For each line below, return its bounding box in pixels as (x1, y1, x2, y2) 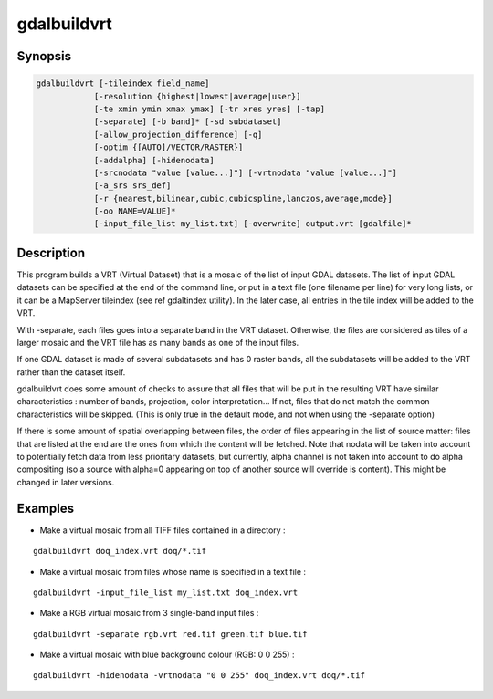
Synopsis (16, 48, 72, 64)
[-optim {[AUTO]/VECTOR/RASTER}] (93, 142, 244, 152)
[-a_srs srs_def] (93, 181, 172, 191)
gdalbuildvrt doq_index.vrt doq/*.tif (33, 546, 207, 557)
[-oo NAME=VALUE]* (93, 206, 177, 216)
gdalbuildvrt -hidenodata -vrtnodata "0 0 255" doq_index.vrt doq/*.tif (33, 671, 365, 681)
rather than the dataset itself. (16, 366, 126, 378)
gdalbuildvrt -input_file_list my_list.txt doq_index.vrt (33, 587, 299, 598)
